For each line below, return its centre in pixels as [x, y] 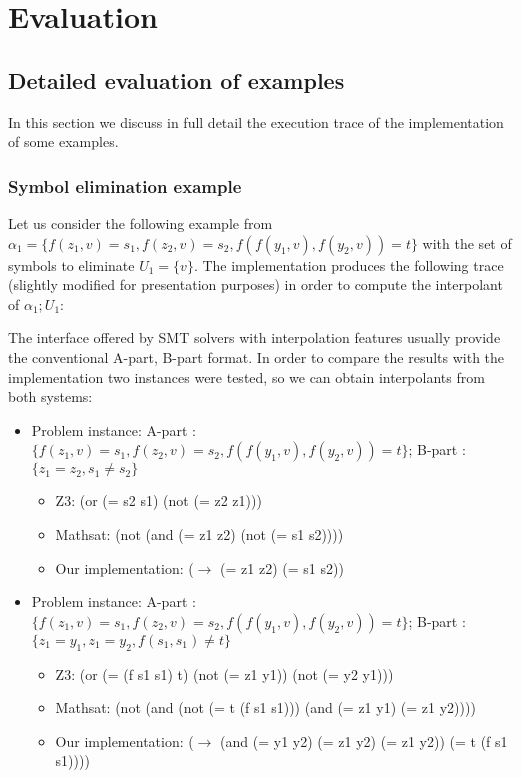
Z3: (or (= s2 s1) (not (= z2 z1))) [158, 500]
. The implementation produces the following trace [348, 264]
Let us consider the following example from [140, 222]
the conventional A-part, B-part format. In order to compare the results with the [256, 356]
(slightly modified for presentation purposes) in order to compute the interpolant [255, 284]
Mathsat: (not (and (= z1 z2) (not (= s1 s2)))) [199, 533]
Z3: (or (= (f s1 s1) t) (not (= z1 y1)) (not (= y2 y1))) [224, 673]
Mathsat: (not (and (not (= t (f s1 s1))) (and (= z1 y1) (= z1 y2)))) [265, 707]
